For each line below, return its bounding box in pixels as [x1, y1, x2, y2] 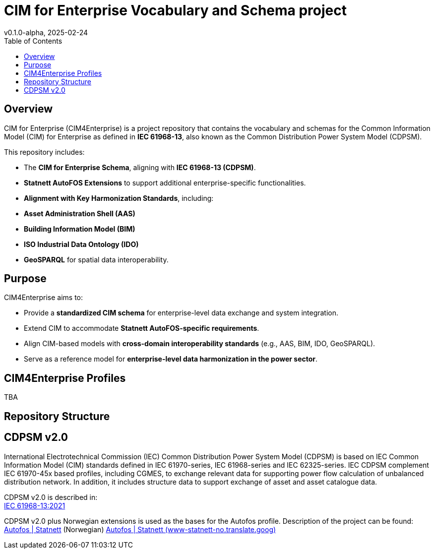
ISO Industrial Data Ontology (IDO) [24, 240, 139, 248]
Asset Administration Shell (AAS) [24, 209, 135, 218]
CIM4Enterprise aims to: [4, 293, 83, 302]
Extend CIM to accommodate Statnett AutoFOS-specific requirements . [24, 324, 259, 333]
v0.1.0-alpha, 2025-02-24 [4, 28, 88, 37]
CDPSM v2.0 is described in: [4, 492, 98, 501]
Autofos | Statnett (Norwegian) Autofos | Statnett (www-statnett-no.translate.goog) [4, 525, 276, 534]
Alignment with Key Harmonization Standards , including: [24, 193, 214, 202]
